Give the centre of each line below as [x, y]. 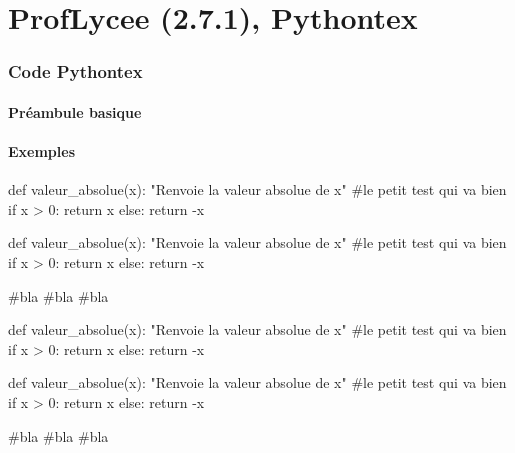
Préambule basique [75, 111]
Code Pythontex [75, 71]
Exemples [42, 151]
